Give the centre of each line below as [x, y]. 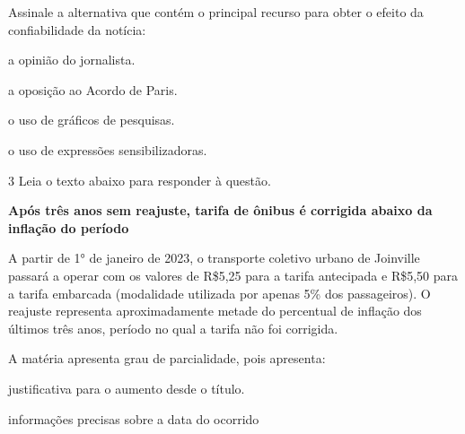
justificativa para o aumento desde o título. [127, 388]
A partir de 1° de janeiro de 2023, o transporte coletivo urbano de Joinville [214, 258]
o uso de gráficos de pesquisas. [92, 120]
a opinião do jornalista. [72, 60]
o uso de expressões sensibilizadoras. [108, 149]
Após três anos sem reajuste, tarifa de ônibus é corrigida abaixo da [220, 210]
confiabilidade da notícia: [77, 29]
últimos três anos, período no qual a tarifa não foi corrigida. [173, 328]
